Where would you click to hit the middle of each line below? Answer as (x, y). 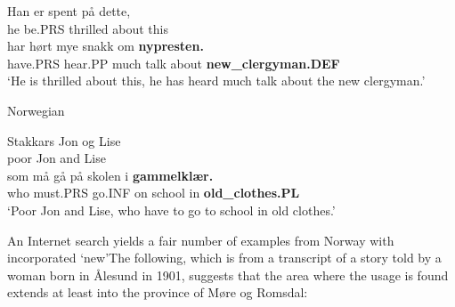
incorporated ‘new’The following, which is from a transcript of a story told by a (224, 258)
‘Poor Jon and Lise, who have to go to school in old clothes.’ (171, 210)
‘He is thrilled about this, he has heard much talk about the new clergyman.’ (216, 81)
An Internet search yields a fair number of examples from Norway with (201, 240)
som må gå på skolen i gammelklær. (110, 175)
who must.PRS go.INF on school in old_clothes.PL (154, 193)
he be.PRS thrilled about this (88, 28)
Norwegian (36, 110)
